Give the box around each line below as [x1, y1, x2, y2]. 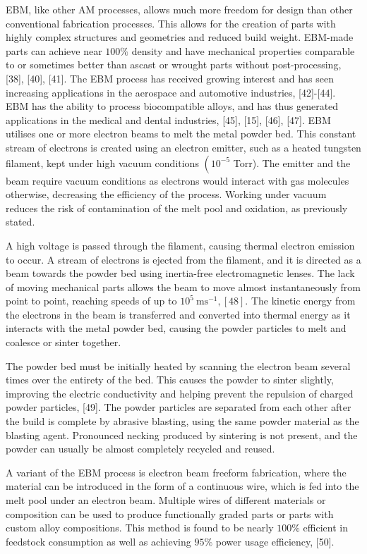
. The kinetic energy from [245, 293, 356, 308]
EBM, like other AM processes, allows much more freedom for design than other [6, 2, 353, 16]
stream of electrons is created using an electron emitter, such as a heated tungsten [6, 140, 361, 154]
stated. [6, 214, 35, 229]
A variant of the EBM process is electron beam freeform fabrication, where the [6, 464, 347, 479]
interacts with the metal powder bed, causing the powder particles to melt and [6, 321, 347, 336]
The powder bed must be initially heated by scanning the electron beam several [6, 358, 351, 373]
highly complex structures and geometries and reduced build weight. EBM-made [6, 30, 354, 44]
